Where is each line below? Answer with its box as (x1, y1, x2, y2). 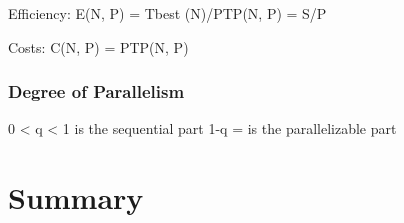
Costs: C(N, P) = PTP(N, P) (8, 36, 189, 57)
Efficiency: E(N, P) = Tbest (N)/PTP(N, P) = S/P (8, 3, 327, 23)
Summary (8, 177, 144, 218)
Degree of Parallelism (8, 79, 185, 104)
